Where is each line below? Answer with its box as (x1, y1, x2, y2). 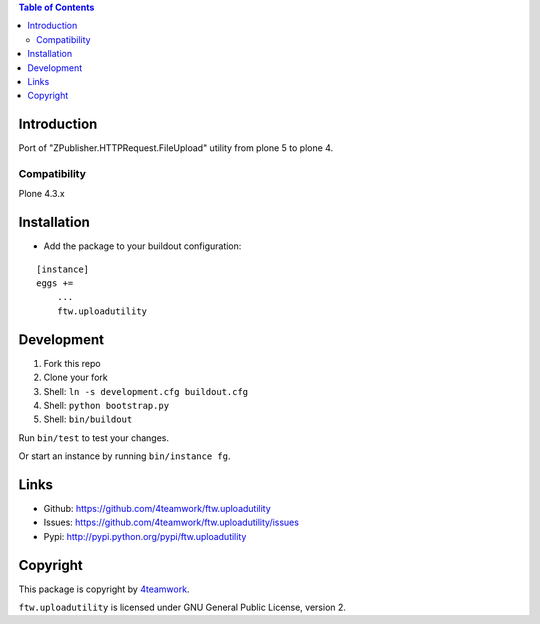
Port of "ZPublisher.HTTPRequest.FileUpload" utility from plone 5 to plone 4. (18, 142, 334, 154)
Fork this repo (43, 357, 101, 369)
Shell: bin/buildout (43, 413, 133, 425)
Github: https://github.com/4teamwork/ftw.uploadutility (43, 503, 272, 515)
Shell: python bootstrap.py (43, 399, 170, 411)
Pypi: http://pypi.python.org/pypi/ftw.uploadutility (43, 530, 247, 542)
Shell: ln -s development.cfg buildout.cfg (43, 385, 249, 397)
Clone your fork (43, 371, 109, 384)
